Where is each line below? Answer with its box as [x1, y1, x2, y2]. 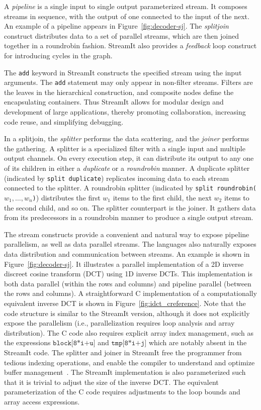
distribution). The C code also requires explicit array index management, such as [4, 327, 254, 338]
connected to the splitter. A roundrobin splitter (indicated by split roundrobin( [4, 182, 256, 193]
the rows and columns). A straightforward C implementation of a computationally [4, 288, 257, 298]
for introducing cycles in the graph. [4, 50, 113, 60]
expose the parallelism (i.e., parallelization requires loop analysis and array [4, 318, 235, 328]
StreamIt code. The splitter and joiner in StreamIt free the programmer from [4, 347, 242, 357]
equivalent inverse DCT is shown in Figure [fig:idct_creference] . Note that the [4, 297, 246, 308]
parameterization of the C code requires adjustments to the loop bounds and [4, 386, 240, 397]
